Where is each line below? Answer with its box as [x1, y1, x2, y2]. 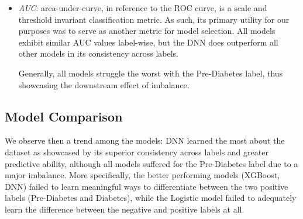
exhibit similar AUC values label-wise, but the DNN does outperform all [18, 36, 278, 48]
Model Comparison [5, 107, 123, 125]
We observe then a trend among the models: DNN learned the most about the [5, 134, 285, 147]
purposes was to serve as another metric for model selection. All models [18, 25, 276, 37]
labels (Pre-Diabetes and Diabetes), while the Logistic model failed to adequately [5, 192, 297, 204]
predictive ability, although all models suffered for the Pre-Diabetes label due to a [5, 157, 298, 169]
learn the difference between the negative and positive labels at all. [5, 203, 245, 215]
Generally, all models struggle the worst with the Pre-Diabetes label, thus [18, 67, 283, 79]
